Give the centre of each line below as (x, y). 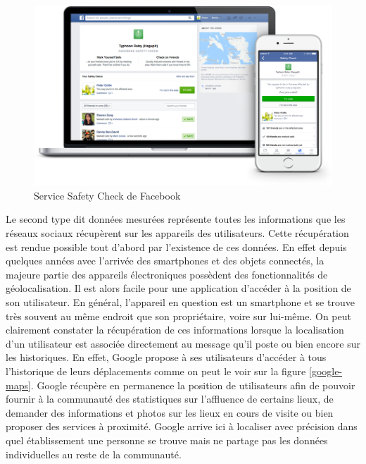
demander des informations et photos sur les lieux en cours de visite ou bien (170, 412)
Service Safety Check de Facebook (107, 195)
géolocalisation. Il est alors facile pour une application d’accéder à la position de (178, 288)
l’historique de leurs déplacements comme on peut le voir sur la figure (156, 371)
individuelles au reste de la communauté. (94, 454)
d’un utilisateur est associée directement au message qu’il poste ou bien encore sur (183, 343)
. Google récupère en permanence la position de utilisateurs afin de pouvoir (193, 385)
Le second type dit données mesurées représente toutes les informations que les (176, 219)
